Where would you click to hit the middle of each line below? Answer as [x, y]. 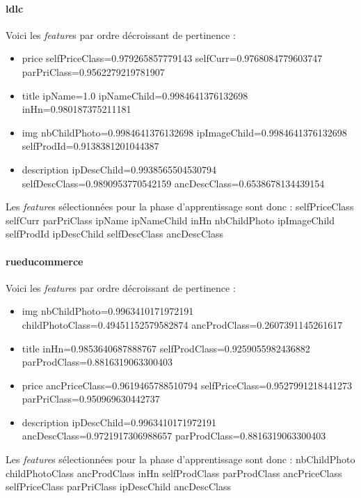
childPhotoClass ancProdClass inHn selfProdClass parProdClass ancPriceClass [174, 473]
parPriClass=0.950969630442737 [91, 399]
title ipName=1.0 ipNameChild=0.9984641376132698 [135, 95]
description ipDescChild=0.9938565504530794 [119, 169]
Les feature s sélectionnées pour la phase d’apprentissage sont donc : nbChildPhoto [180, 459]
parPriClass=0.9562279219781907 [93, 71]
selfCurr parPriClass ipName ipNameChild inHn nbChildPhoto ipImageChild [170, 220]
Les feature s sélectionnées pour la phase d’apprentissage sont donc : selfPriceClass [180, 207]
